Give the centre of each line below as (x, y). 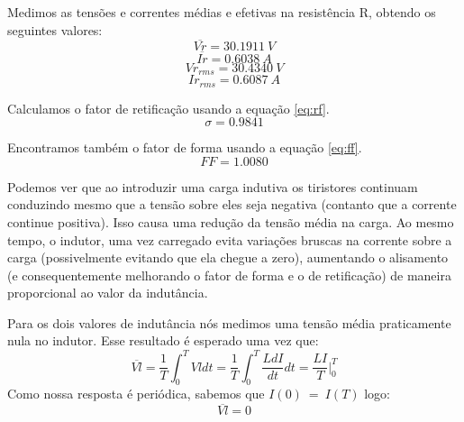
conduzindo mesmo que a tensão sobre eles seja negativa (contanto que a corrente (232, 204)
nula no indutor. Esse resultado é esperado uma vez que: (163, 340)
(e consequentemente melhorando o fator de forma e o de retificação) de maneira (229, 275)
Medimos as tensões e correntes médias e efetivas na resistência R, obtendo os (222, 12)
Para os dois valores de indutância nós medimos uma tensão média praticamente (229, 322)
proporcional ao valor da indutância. (108, 293)
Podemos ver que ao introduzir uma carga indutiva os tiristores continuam (213, 186)
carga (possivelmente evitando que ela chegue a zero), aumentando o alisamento (228, 257)
